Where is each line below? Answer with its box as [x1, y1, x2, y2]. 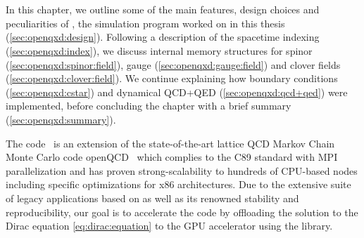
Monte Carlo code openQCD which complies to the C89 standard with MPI [6, 150, 338, 164]
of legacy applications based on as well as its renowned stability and [6, 190, 299, 205]
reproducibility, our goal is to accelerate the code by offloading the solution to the [6, 204, 358, 219]
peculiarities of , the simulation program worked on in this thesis [6, 15, 285, 30]
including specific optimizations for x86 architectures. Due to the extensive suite [6, 177, 351, 192]
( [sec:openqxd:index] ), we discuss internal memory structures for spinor [6, 43, 313, 58]
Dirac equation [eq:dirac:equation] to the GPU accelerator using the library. [6, 218, 333, 233]
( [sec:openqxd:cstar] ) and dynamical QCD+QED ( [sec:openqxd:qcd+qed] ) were [6, 84, 348, 99]
